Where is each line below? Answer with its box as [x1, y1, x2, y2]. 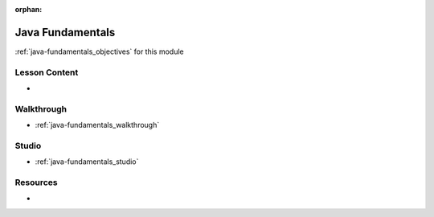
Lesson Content [14, 67, 79, 78]
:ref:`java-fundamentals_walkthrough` [35, 121, 160, 130]
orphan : [14, 5, 43, 14]
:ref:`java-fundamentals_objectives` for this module [14, 47, 184, 56]
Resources [14, 177, 58, 188]
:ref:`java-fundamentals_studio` [35, 157, 139, 166]
